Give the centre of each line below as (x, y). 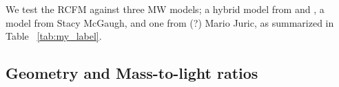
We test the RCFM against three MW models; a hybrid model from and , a (165, 9)
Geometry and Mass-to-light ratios (132, 73)
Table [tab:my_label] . (54, 36)
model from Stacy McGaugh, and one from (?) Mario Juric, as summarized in (170, 22)
